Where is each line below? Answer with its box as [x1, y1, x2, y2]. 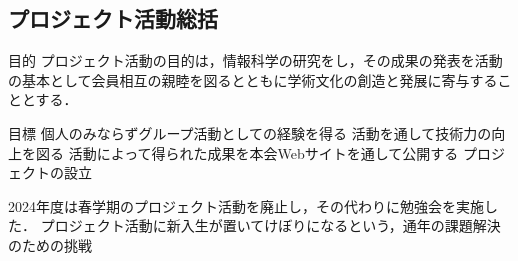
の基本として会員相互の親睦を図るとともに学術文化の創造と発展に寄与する [8, 69, 498, 90]
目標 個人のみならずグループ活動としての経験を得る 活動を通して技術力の [8, 122, 492, 143]
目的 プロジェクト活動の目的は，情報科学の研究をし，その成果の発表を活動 [8, 50, 503, 71]
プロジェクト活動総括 [8, 3, 218, 34]
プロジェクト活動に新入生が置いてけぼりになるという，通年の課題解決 [40, 215, 501, 236]
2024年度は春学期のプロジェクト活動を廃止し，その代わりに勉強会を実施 [8, 195, 484, 216]
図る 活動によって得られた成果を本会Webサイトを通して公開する [35, 142, 459, 163]
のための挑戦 [8, 234, 92, 255]
